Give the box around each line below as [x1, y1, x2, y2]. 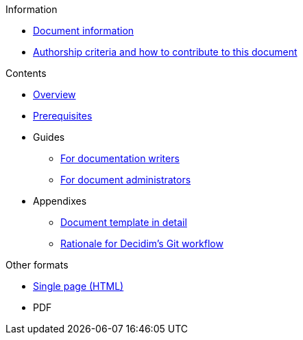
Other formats [5, 259, 69, 271]
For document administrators [60, 174, 191, 185]
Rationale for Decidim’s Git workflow [60, 238, 223, 249]
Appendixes [33, 195, 87, 207]
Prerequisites [33, 110, 93, 122]
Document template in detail [60, 216, 187, 228]
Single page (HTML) [33, 280, 124, 292]
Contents [5, 67, 47, 79]
